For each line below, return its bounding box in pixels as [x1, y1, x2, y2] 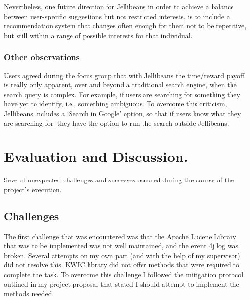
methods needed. [4, 288, 54, 299]
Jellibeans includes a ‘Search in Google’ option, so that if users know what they [4, 108, 241, 118]
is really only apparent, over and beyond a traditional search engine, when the [4, 80, 237, 90]
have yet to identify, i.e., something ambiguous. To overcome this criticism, [4, 99, 227, 109]
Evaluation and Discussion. [4, 146, 188, 166]
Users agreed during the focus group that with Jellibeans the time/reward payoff [4, 70, 245, 80]
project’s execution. [4, 184, 62, 194]
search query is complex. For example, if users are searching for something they [4, 89, 240, 99]
